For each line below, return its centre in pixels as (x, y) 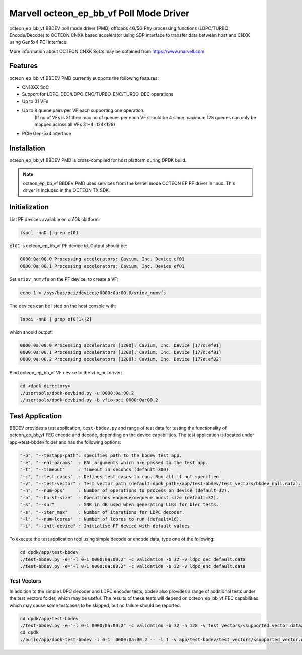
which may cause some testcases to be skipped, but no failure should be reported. (95, 605)
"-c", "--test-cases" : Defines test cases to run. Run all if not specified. (121, 477)
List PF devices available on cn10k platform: (55, 220)
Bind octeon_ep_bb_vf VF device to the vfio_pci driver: (66, 373)
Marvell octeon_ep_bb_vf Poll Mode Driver (99, 13)
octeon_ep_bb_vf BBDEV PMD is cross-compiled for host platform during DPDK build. (98, 160)
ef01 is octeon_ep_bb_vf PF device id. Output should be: (68, 246)
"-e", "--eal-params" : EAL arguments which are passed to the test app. (114, 462)
